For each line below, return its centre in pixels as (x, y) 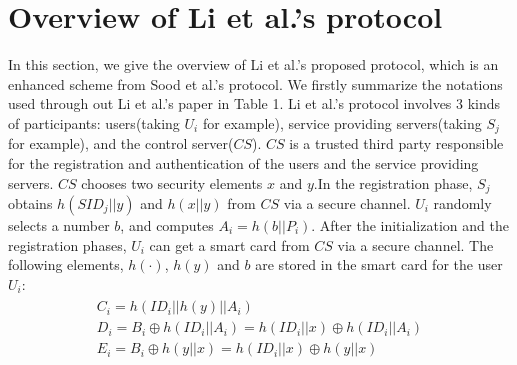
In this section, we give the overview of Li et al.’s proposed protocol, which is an (253, 64)
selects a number (59, 225)
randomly (462, 203)
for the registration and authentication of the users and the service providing (243, 162)
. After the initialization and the (410, 225)
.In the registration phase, (393, 182)
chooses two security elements (172, 182)
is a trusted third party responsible (396, 143)
